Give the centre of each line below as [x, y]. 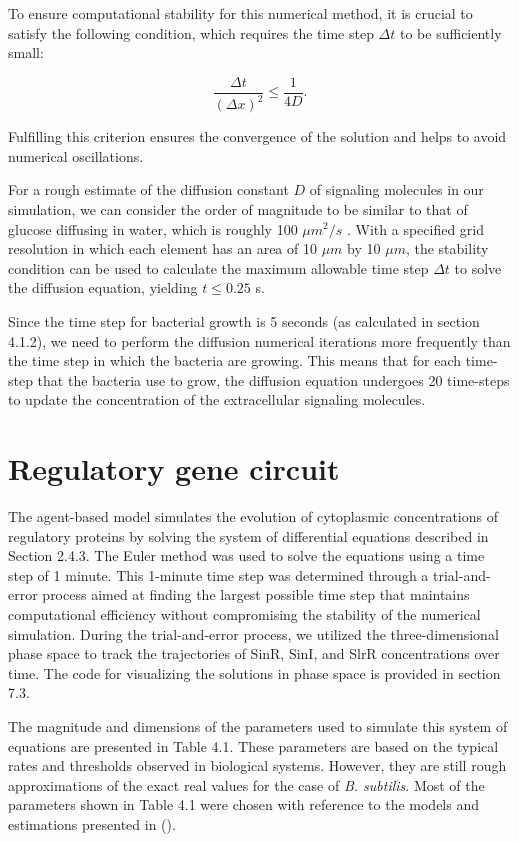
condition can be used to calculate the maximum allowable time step [218, 267]
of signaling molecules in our [396, 189]
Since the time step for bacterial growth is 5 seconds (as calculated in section [244, 320]
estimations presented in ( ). [92, 823]
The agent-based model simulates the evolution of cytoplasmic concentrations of [253, 516]
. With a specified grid [416, 228]
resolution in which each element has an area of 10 [162, 248]
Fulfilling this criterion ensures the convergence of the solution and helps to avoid [257, 136]
